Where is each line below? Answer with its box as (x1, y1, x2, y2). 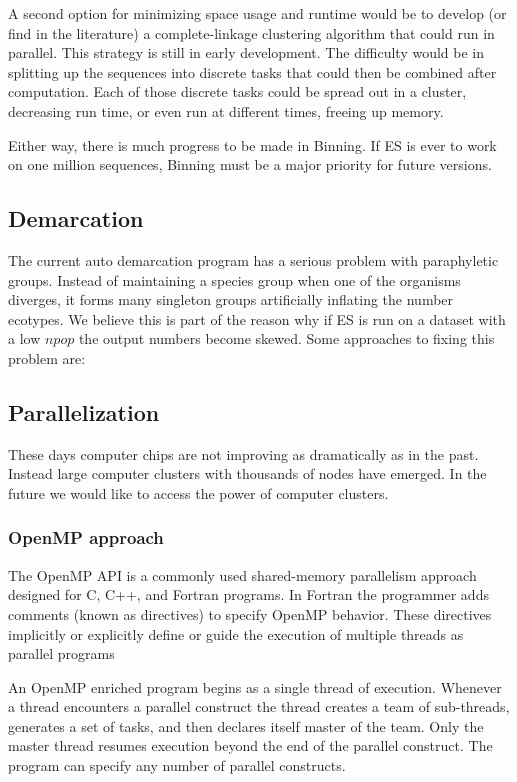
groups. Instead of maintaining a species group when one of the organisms (8, 269, 461, 290)
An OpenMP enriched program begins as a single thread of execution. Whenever (8, 676, 502, 697)
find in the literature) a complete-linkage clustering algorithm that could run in (8, 22, 495, 43)
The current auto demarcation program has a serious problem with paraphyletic (8, 249, 499, 270)
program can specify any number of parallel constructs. (8, 755, 346, 776)
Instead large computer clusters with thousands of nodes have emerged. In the (8, 463, 487, 484)
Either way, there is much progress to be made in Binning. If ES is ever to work (8, 134, 497, 155)
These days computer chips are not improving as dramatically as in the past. (8, 443, 479, 464)
